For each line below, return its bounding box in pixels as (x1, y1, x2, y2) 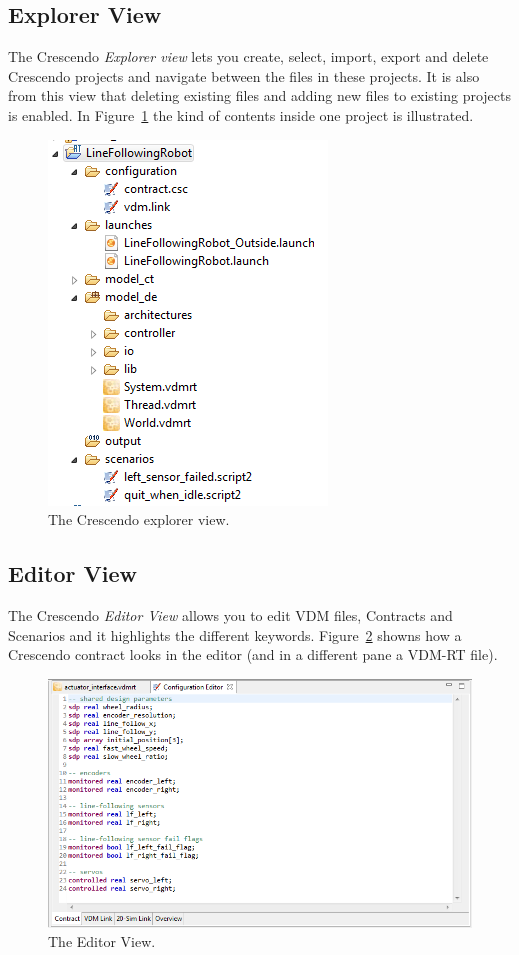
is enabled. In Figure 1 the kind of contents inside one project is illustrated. (8, 104, 474, 125)
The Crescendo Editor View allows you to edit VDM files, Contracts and (8, 604, 453, 625)
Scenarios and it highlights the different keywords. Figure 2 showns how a (8, 624, 462, 645)
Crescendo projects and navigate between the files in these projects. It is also (8, 65, 480, 86)
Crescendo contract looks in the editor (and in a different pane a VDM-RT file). (8, 644, 498, 665)
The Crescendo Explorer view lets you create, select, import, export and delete (8, 46, 489, 67)
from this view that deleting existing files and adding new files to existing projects (8, 85, 511, 106)
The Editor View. (48, 931, 156, 952)
